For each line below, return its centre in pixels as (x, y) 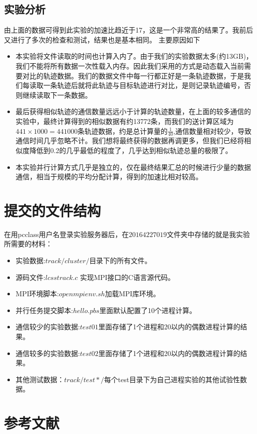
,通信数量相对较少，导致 (212, 131)
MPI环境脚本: (37, 294)
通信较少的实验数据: (48, 327)
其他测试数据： (40, 379)
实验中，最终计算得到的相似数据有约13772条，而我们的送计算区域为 (125, 121)
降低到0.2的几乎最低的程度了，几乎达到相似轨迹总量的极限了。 (131, 150)
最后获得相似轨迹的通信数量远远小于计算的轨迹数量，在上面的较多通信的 (133, 111)
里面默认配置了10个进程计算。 (148, 310)
